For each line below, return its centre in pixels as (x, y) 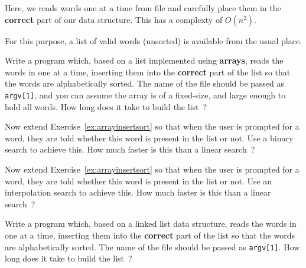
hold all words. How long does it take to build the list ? (106, 106)
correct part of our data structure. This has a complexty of (114, 19)
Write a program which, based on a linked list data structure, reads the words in (151, 224)
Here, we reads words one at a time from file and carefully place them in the (143, 8)
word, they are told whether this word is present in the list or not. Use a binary (149, 138)
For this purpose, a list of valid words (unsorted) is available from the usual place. (154, 40)
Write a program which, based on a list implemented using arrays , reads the (144, 60)
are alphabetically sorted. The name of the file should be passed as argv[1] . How (152, 247)
